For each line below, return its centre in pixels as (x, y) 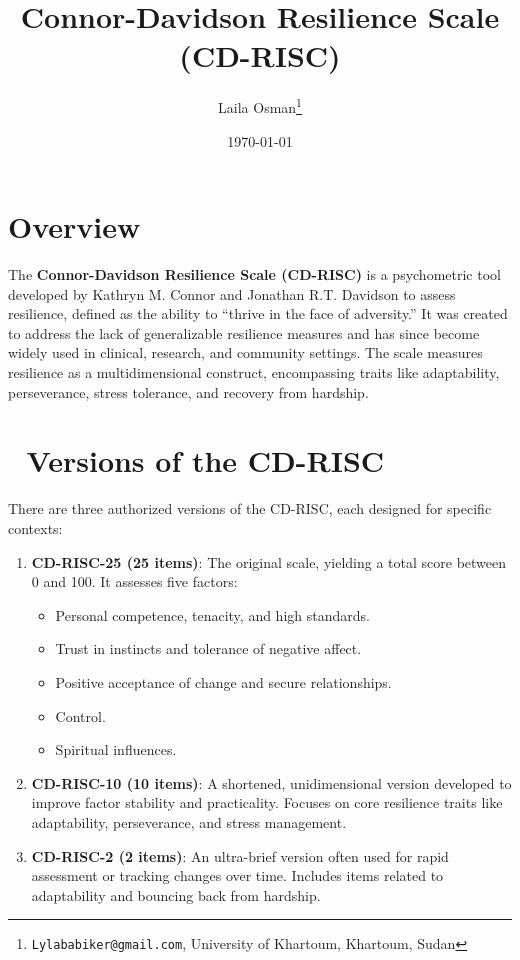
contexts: (35, 527)
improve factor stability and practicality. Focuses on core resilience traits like (267, 802)
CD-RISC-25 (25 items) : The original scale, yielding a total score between (269, 561)
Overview (74, 226)
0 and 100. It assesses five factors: (134, 581)
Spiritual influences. (116, 749)
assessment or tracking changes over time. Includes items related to (237, 875)
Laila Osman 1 (260, 105)
